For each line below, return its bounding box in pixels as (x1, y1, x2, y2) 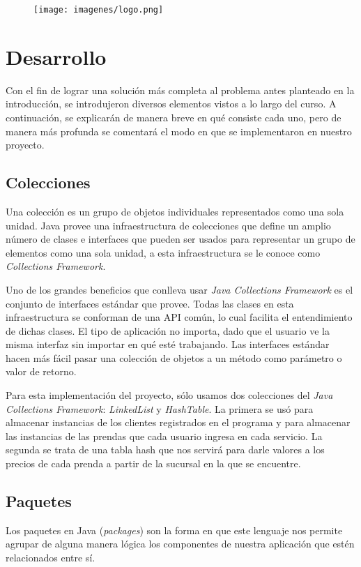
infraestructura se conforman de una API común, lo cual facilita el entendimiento (6, 310, 353, 324)
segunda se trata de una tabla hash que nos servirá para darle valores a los (6, 442, 325, 457)
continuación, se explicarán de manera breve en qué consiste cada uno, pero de (6, 109, 341, 124)
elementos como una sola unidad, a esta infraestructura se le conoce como (6, 245, 321, 259)
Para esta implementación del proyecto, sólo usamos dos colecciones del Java (6, 388, 333, 402)
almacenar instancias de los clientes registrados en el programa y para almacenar (6, 415, 351, 430)
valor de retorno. (6, 364, 77, 379)
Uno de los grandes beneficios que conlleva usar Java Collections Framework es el (6, 282, 353, 296)
